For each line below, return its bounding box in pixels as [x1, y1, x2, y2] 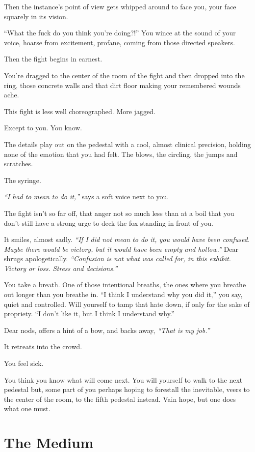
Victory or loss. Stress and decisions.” [4, 263, 118, 273]
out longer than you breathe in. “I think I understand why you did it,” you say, [4, 289, 243, 300]
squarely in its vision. [4, 11, 68, 21]
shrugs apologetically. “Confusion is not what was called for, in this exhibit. [4, 253, 231, 264]
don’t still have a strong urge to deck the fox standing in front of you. [4, 217, 213, 228]
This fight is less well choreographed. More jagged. [4, 106, 155, 116]
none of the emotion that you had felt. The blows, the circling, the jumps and [4, 149, 238, 159]
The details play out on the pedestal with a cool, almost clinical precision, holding [4, 139, 251, 149]
